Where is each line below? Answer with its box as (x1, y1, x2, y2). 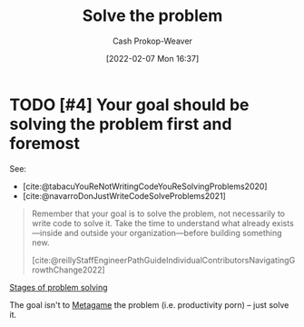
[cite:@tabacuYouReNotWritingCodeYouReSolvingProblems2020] (22, 181, 268, 192)
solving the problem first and (9, 114, 232, 134)
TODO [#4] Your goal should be (9, 94, 250, 114)
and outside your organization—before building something (64, 227, 283, 238)
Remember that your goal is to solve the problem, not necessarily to (31, 208, 286, 219)
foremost (9, 133, 80, 154)
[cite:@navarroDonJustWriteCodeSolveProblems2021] (22, 190, 227, 201)
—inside (31, 227, 63, 238)
